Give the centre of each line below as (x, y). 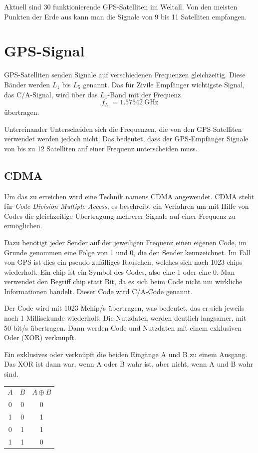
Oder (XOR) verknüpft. (40, 337)
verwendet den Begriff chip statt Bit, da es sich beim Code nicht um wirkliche (123, 281)
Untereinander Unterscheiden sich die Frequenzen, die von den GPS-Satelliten (123, 129)
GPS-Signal (44, 51)
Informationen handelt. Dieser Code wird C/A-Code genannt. (98, 291)
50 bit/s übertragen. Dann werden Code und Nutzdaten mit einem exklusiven (123, 327)
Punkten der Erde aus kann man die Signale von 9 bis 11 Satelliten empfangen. (126, 16)
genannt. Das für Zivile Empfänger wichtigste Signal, (164, 84)
